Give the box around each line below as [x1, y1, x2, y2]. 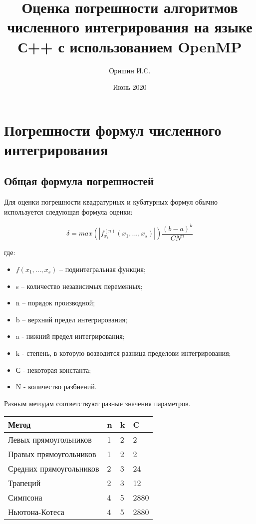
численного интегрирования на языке [7, 16, 253, 37]
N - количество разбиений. [15, 381, 97, 392]
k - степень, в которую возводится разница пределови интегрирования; [15, 347, 231, 358]
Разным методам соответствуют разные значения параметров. [4, 398, 191, 408]
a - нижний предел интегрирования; [15, 331, 125, 341]
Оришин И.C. [109, 65, 151, 75]
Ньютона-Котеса [8, 506, 64, 518]
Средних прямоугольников [8, 463, 99, 475]
